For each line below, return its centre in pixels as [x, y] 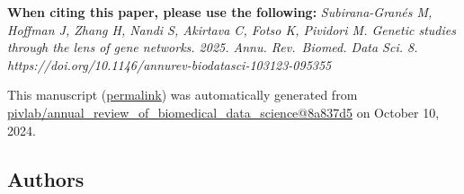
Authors [46, 178]
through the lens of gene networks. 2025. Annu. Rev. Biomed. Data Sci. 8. [213, 47]
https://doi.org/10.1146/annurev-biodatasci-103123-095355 [170, 64]
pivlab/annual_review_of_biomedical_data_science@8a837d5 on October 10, [223, 112]
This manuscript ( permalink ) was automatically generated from [183, 95]
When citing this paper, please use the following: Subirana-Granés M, [220, 12]
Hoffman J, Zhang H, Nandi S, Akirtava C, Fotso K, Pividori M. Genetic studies [232, 29]
